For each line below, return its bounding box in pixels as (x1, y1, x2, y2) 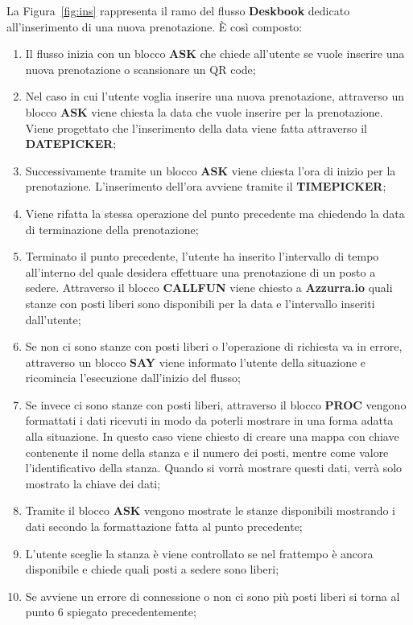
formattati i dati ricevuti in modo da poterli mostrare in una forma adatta (25, 412, 394, 429)
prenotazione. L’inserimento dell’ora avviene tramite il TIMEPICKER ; (25, 178, 386, 195)
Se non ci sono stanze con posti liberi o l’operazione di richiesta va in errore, (25, 338, 403, 355)
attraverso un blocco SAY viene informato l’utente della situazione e (25, 353, 366, 370)
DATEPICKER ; (25, 135, 117, 152)
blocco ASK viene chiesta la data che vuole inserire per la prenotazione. (25, 103, 383, 120)
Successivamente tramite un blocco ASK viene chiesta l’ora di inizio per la (25, 162, 396, 179)
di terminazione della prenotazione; (25, 220, 199, 237)
